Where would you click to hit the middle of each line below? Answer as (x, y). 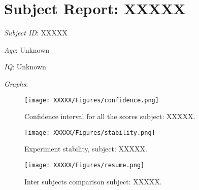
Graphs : (16, 83)
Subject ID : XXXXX (36, 33)
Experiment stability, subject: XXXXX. (86, 149)
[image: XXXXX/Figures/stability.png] (90, 132)
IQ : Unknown (25, 67)
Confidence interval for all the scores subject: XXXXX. (110, 116)
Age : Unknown (27, 49)
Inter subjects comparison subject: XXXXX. (93, 181)
